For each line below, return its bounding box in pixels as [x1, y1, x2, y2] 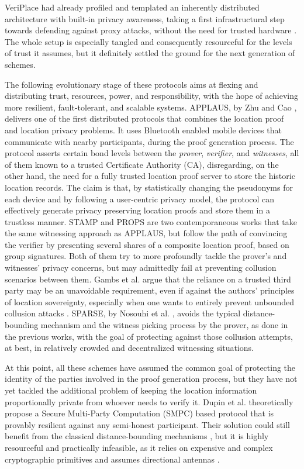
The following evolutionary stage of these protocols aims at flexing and [5, 78, 258, 90]
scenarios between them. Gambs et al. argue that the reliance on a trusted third [5, 273, 291, 285]
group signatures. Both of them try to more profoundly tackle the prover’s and [5, 250, 287, 262]
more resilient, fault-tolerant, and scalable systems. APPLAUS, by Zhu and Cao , [5, 101, 297, 113]
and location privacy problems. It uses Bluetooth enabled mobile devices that [5, 123, 282, 136]
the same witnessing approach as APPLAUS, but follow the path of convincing [5, 227, 288, 239]
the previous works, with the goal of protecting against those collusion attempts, [5, 330, 293, 342]
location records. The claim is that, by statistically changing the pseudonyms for [5, 181, 293, 193]
